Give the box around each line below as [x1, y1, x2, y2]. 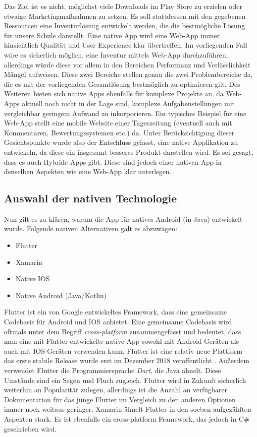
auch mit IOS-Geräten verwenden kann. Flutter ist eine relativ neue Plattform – [4, 345, 248, 356]
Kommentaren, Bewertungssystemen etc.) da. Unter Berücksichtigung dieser [4, 127, 235, 137]
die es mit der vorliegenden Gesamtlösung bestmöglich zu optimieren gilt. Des [4, 78, 240, 89]
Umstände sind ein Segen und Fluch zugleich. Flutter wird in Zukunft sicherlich [4, 375, 246, 385]
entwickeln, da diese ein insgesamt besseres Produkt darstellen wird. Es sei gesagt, [4, 146, 254, 157]
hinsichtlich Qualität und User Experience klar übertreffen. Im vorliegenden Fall [4, 40, 247, 50]
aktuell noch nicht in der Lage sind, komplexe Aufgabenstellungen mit [22, 98, 235, 108]
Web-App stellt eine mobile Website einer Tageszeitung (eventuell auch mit [4, 118, 232, 128]
